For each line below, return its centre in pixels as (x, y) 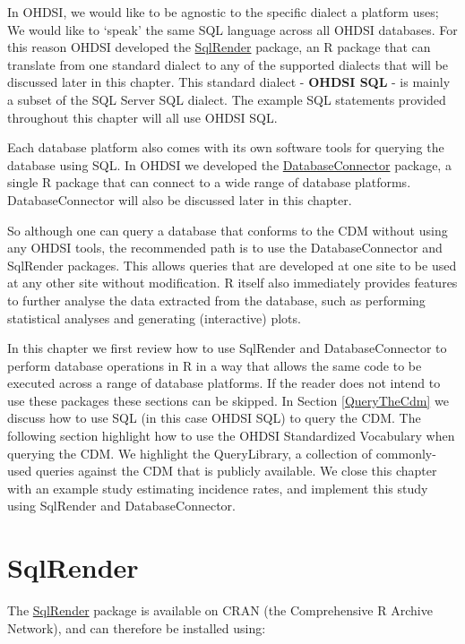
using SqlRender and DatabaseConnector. (121, 506)
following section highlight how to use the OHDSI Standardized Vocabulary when (231, 436)
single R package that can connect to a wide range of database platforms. (209, 182)
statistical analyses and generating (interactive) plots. (154, 318)
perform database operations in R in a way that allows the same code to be (215, 365)
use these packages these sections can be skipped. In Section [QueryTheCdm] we (228, 400)
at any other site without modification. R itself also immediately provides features (232, 283)
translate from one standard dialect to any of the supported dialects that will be (228, 64)
